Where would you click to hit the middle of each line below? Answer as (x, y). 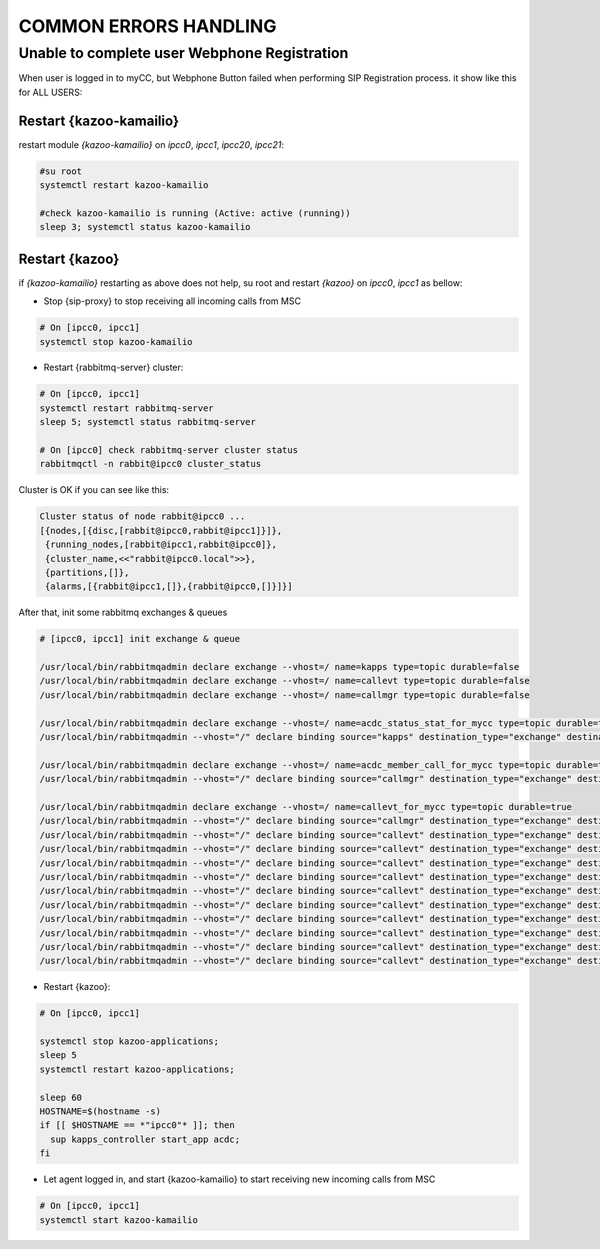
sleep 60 (61, 1097)
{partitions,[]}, (87, 572)
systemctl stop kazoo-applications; (129, 1041)
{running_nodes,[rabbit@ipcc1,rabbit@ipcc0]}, (161, 544)
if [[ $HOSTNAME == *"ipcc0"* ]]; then (137, 1125)
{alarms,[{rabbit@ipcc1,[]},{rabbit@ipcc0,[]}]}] (169, 586)
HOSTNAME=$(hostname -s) (100, 1111)
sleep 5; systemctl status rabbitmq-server (148, 422)
